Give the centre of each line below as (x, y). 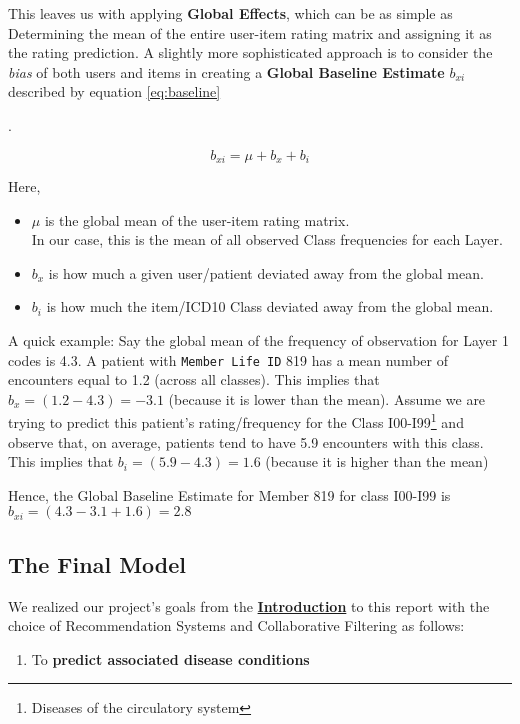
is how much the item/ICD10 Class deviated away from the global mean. (270, 306)
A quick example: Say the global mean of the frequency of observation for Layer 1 (258, 339)
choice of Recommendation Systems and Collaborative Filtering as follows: (236, 625)
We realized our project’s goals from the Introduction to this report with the (249, 605)
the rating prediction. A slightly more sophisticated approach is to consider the (250, 52)
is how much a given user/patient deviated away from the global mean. (266, 272)
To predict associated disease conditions (170, 658)
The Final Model (97, 563)
